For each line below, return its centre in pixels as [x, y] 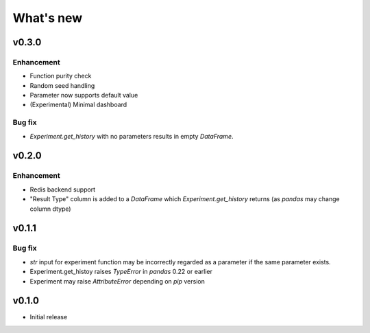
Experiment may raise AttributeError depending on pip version [117, 281]
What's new [48, 18]
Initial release [49, 317]
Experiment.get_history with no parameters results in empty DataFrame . [132, 136]
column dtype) [50, 209]
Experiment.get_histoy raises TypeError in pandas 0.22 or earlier [121, 272]
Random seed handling [62, 85]
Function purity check [61, 76]
